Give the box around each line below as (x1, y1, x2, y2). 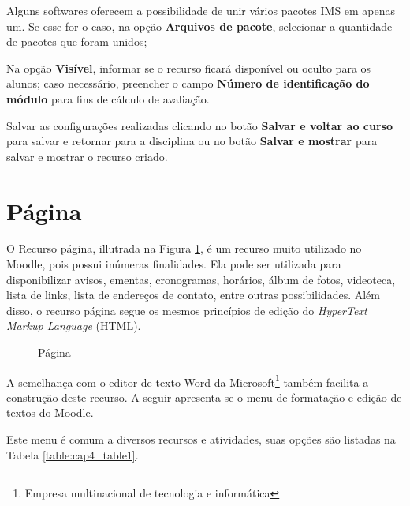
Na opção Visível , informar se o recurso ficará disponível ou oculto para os (6, 59, 371, 76)
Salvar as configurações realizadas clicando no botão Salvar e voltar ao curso (6, 117, 393, 133)
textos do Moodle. (6, 404, 94, 421)
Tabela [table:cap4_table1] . (6, 446, 139, 463)
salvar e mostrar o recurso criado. (6, 148, 168, 164)
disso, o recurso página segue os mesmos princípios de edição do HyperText (6, 302, 367, 318)
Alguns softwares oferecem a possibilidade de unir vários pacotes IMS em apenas (6, 2, 396, 18)
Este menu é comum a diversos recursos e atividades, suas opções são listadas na (6, 431, 396, 448)
